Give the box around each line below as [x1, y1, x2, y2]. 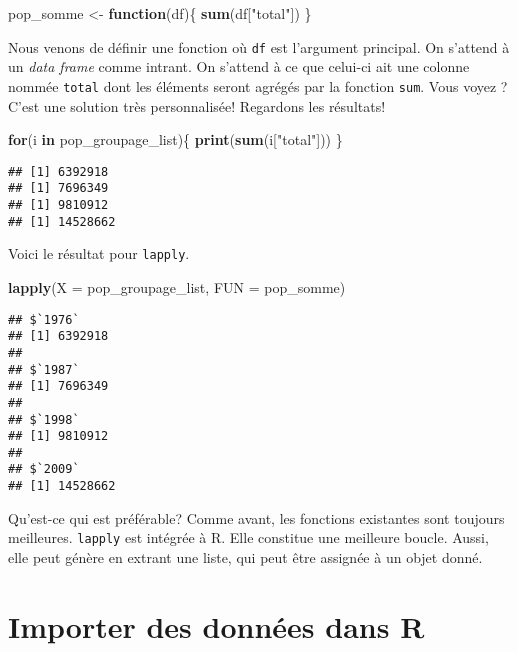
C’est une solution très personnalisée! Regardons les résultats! [8, 95, 386, 116]
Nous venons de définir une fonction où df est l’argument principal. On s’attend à [8, 36, 510, 57]
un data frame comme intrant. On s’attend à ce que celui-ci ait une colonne [8, 56, 470, 77]
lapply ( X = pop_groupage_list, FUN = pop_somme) [8, 276, 346, 297]
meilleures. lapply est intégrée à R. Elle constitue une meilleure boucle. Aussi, [8, 527, 489, 548]
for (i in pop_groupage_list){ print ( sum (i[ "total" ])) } [8, 129, 343, 150]
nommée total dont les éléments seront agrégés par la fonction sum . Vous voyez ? [8, 75, 508, 96]
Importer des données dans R [8, 605, 425, 646]
